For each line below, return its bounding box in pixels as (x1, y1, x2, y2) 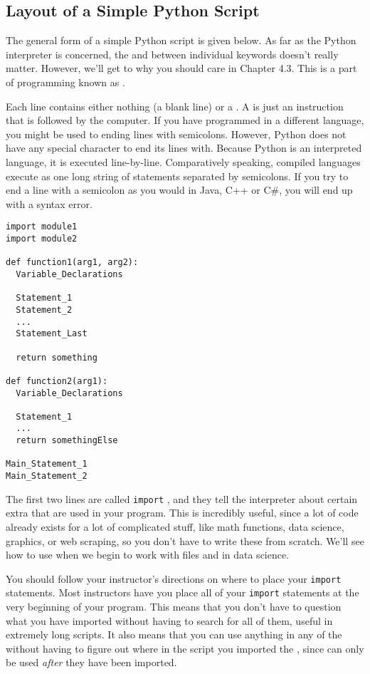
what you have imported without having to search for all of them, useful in (6, 613, 333, 628)
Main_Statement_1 (6, 459, 88, 470)
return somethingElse (16, 435, 118, 446)
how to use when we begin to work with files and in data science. (6, 547, 290, 562)
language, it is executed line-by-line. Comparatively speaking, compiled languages (6, 154, 361, 169)
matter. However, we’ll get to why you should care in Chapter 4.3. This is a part (6, 61, 357, 76)
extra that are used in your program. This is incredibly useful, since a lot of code (6, 505, 359, 520)
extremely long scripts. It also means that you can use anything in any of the (6, 627, 342, 642)
